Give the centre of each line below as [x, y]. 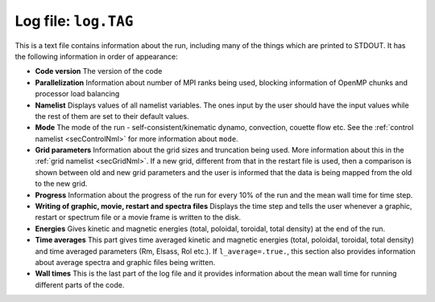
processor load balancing [77, 94]
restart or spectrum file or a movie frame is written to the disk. [138, 218]
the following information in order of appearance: [96, 56]
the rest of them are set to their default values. [112, 116]
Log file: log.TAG [74, 21]
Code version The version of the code [99, 71]
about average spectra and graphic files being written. [125, 262]
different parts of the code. [80, 284]
